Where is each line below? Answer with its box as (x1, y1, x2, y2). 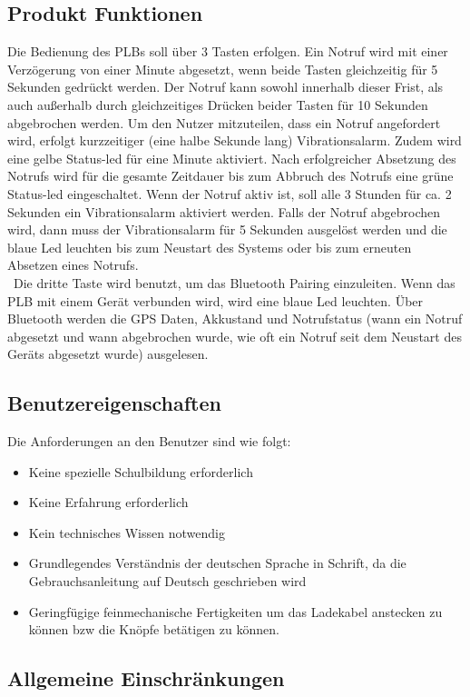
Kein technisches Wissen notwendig (28, 523, 225, 542)
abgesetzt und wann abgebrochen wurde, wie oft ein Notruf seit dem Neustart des (7, 326, 462, 345)
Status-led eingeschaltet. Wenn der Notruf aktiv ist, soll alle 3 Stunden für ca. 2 (7, 184, 452, 203)
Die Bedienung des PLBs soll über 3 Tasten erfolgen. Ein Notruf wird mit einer (7, 42, 448, 61)
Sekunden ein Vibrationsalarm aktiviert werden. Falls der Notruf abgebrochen (7, 202, 441, 221)
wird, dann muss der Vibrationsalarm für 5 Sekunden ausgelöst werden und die (7, 220, 447, 239)
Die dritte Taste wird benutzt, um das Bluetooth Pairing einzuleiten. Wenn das (13, 273, 455, 292)
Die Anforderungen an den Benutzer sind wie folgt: (7, 432, 291, 451)
